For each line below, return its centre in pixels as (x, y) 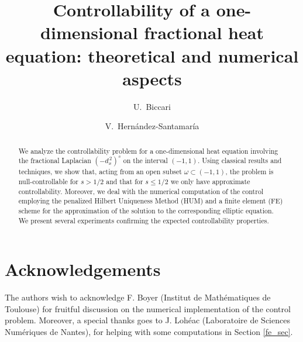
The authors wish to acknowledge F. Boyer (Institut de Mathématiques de (138, 297)
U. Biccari (152, 106)
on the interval (145, 160)
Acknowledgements (83, 269)
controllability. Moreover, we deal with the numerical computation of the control (141, 191)
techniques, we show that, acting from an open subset (100, 172)
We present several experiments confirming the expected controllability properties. (144, 220)
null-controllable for (48, 182)
